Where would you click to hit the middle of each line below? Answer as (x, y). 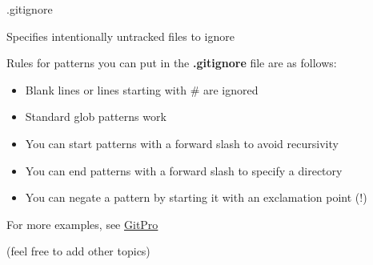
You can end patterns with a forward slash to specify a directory (184, 170)
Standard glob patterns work (96, 116)
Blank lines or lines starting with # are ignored (142, 89)
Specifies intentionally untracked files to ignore (120, 36)
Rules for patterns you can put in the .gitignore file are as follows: (172, 63)
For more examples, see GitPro (82, 224)
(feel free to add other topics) (78, 251)
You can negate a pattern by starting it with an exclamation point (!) (196, 197)
